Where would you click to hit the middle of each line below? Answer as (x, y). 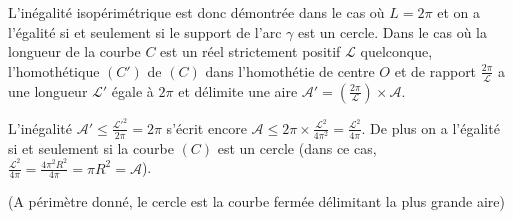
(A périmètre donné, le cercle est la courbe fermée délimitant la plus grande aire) (256, 201)
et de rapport (435, 70)
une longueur (48, 90)
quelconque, (396, 51)
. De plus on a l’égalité (430, 127)
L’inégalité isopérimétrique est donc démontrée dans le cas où (196, 12)
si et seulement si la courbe (91, 147)
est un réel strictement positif (250, 51)
